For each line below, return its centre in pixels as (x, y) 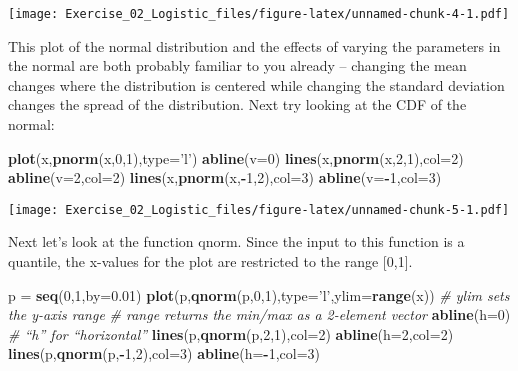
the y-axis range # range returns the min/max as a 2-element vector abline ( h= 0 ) (259, 314)
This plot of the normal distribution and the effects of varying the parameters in (254, 45)
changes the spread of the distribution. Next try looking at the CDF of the (237, 104)
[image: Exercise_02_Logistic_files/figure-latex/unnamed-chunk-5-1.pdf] (259, 209)
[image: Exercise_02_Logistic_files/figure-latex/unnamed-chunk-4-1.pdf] (259, 14)
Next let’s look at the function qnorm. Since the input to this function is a (236, 241)
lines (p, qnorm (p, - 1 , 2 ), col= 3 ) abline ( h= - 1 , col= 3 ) (164, 353)
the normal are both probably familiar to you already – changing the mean (237, 65)
